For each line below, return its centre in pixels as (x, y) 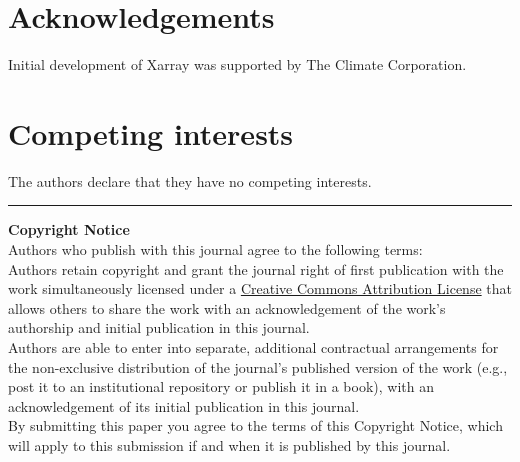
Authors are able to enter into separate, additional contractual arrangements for (253, 347)
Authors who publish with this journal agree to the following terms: (215, 249)
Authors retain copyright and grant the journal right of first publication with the (256, 268)
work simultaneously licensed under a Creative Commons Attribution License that (260, 288)
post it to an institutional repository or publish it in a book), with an (221, 386)
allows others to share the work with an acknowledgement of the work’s (227, 307)
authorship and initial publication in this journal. (159, 327)
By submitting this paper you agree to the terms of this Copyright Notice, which (255, 425)
